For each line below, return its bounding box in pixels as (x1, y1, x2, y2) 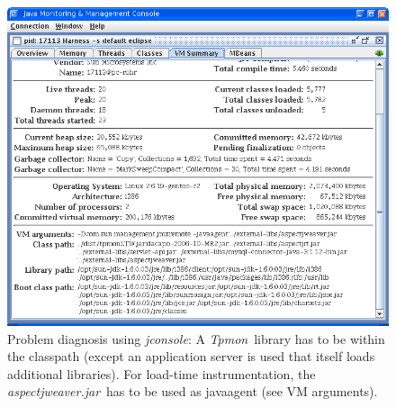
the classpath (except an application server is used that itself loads (7, 347, 375, 366)
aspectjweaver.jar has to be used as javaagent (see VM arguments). (7, 382, 378, 401)
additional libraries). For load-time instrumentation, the (7, 364, 316, 383)
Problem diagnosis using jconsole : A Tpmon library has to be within (7, 329, 385, 348)
